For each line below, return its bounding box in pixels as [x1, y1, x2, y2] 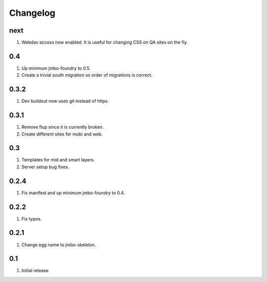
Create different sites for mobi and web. [21, 131, 103, 137]
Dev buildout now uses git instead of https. [21, 98, 109, 104]
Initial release [21, 268, 49, 274]
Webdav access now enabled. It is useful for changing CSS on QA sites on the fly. [21, 40, 188, 46]
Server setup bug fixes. [21, 164, 69, 170]
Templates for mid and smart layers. [21, 157, 95, 163]
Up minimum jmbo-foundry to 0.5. [21, 65, 91, 71]
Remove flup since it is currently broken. [21, 124, 104, 130]
